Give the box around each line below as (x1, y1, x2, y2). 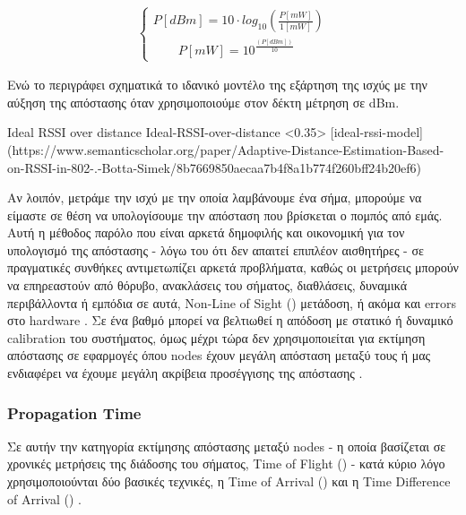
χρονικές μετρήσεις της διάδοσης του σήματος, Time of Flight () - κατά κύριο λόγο (7, 454, 445, 473)
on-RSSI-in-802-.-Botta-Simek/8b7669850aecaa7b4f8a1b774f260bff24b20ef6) (7, 158, 422, 176)
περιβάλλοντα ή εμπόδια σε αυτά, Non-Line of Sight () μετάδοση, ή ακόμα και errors (7, 293, 457, 312)
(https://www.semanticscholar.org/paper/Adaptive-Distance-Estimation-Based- (7, 140, 444, 159)
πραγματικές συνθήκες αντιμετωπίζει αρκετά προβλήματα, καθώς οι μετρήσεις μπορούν (7, 258, 459, 277)
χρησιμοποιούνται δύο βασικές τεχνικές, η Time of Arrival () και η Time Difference (7, 472, 451, 491)
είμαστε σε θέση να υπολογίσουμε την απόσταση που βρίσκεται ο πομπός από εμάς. (7, 205, 443, 224)
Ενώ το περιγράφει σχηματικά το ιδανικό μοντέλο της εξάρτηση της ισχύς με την (7, 75, 427, 94)
